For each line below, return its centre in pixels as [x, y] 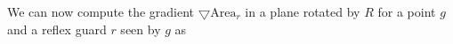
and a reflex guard [57, 29]
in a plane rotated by [303, 11]
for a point [407, 11]
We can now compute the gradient [101, 11]
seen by [141, 29]
